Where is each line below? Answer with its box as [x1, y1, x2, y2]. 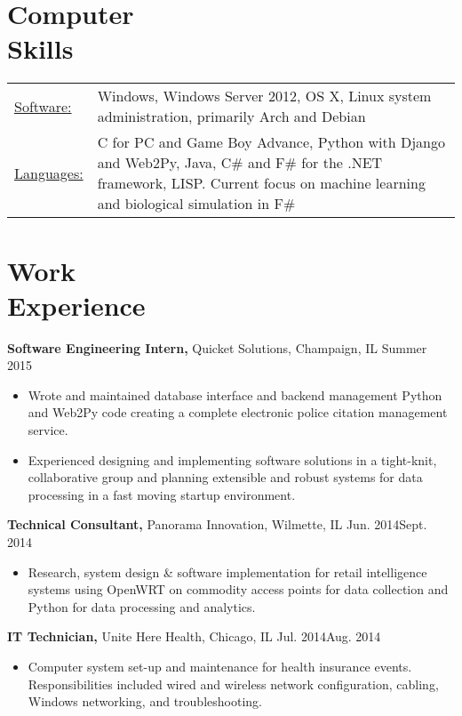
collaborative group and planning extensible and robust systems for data [28, 468, 423, 487]
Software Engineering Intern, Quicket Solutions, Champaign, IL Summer [7, 338, 427, 357]
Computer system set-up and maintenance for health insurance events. [28, 656, 412, 675]
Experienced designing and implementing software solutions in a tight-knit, [28, 450, 437, 469]
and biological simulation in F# [97, 193, 296, 214]
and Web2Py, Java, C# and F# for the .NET [97, 152, 383, 173]
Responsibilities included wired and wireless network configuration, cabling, [28, 674, 439, 693]
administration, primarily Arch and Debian [97, 106, 366, 127]
